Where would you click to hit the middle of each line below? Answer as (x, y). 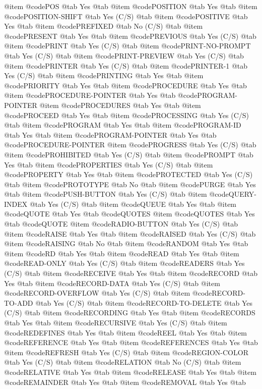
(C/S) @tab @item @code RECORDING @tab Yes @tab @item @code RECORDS (130, 313)
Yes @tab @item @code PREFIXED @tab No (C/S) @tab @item (104, 26)
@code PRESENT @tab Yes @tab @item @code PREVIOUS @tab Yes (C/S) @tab (130, 36)
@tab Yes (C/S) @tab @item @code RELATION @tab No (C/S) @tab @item (123, 362)
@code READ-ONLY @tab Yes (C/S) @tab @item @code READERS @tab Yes (124, 263)
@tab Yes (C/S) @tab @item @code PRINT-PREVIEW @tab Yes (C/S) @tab (124, 55)
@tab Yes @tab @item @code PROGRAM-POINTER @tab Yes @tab (110, 134)
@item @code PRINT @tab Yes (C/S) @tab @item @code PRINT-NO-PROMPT (127, 46)
